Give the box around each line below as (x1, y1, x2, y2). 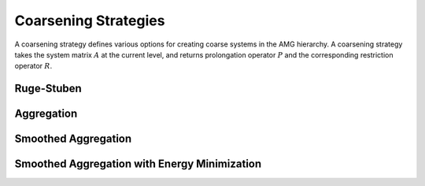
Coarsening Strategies (14, 12, 165, 29)
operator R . (14, 61, 53, 71)
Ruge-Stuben (14, 82, 82, 95)
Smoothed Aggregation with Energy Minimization (14, 158, 262, 171)
